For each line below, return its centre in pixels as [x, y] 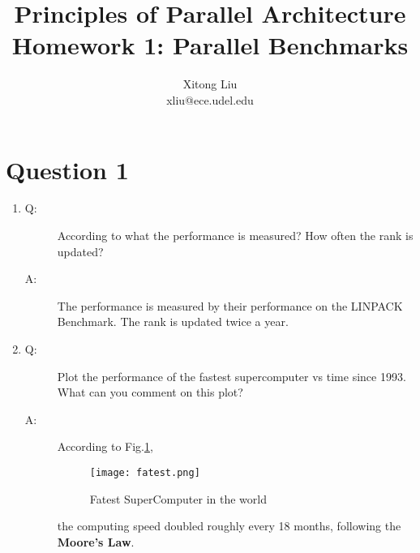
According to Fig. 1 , [105, 446]
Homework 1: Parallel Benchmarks [210, 45]
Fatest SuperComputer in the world [178, 498]
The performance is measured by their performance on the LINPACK [230, 305]
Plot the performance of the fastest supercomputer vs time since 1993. [231, 376]
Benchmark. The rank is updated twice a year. [173, 322]
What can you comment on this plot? [150, 392]
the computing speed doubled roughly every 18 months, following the [229, 526]
